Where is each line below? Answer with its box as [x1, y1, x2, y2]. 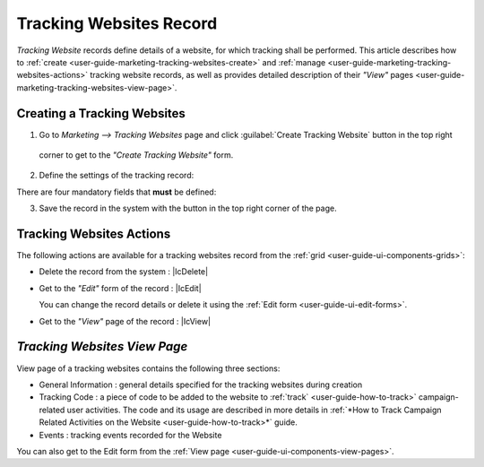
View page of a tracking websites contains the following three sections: [16, 363, 281, 374]
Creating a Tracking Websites [16, 106, 186, 121]
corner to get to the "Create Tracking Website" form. [39, 150, 234, 160]
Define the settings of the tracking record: [39, 170, 194, 181]
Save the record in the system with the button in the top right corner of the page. [39, 203, 337, 214]
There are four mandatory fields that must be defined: [16, 186, 217, 197]
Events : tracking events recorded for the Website [39, 429, 222, 440]
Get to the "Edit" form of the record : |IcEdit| [39, 282, 202, 293]
